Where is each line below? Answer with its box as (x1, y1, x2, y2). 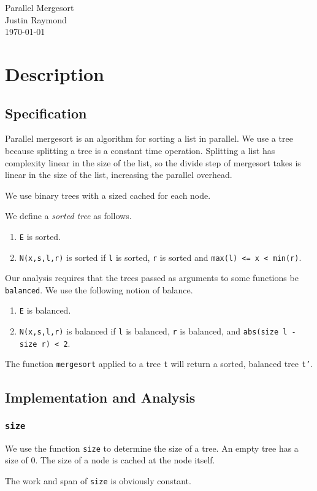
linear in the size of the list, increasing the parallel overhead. (5, 168, 232, 181)
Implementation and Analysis (5, 387, 196, 406)
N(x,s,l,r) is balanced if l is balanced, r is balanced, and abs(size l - (19, 325, 296, 338)
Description (5, 61, 105, 86)
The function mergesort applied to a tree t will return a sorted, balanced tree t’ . (5, 357, 313, 370)
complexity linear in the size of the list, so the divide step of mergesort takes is (5, 156, 301, 169)
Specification (5, 103, 87, 122)
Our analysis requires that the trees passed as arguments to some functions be (5, 271, 299, 284)
